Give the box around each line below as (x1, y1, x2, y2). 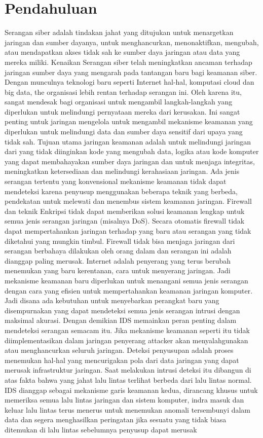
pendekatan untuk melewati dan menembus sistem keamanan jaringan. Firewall (5, 196, 252, 206)
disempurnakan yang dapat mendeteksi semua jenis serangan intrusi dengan (5, 305, 240, 315)
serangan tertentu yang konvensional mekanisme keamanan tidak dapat (5, 176, 227, 187)
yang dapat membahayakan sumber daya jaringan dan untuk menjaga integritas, (5, 156, 255, 166)
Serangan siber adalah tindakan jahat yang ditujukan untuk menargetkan (5, 27, 234, 38)
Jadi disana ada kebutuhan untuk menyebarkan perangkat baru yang (5, 295, 219, 306)
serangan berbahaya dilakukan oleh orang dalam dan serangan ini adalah (5, 245, 232, 256)
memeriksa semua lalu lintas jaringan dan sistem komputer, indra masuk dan (5, 394, 244, 405)
